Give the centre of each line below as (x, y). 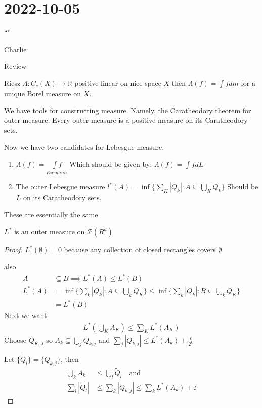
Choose (15, 339)
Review (15, 66)
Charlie (15, 49)
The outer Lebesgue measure (60, 186)
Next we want (26, 315)
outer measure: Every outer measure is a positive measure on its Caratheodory (126, 120)
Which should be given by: (111, 164)
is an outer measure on (49, 231)
